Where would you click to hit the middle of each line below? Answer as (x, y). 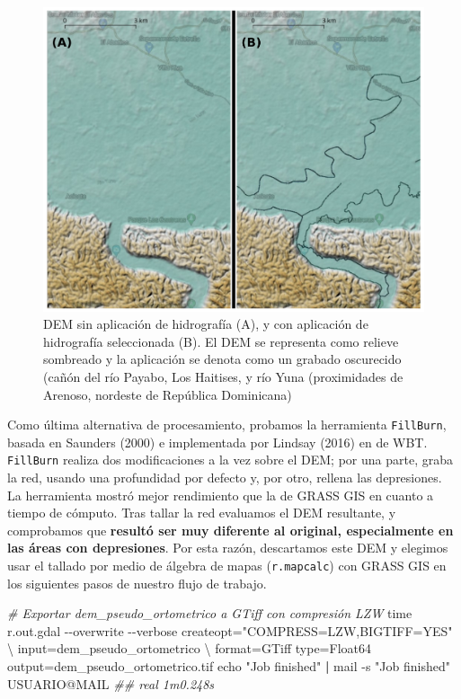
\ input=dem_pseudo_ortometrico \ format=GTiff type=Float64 (189, 648)
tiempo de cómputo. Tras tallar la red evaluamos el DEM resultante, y (202, 513)
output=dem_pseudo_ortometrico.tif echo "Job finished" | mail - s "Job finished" (229, 666)
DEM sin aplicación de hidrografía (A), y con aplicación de (206, 324)
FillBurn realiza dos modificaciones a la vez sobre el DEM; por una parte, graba (230, 460)
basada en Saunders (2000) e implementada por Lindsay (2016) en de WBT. (217, 442)
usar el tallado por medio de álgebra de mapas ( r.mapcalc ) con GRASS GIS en (227, 566)
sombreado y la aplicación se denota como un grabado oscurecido (222, 359)
